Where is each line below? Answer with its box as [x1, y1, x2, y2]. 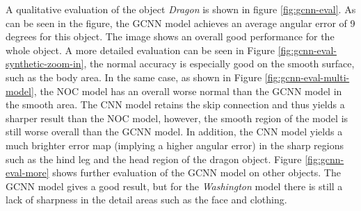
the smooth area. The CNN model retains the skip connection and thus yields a [6, 97, 345, 112]
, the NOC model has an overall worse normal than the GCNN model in [33, 83, 342, 98]
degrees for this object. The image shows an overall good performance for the [6, 29, 335, 44]
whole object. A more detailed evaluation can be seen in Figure [6, 42, 275, 57]
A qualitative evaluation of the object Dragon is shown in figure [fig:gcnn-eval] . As [6, 2, 356, 16]
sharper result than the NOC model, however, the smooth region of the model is [6, 110, 348, 125]
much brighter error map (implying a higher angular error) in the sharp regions [6, 137, 344, 152]
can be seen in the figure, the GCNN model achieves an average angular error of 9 [6, 15, 355, 30]
